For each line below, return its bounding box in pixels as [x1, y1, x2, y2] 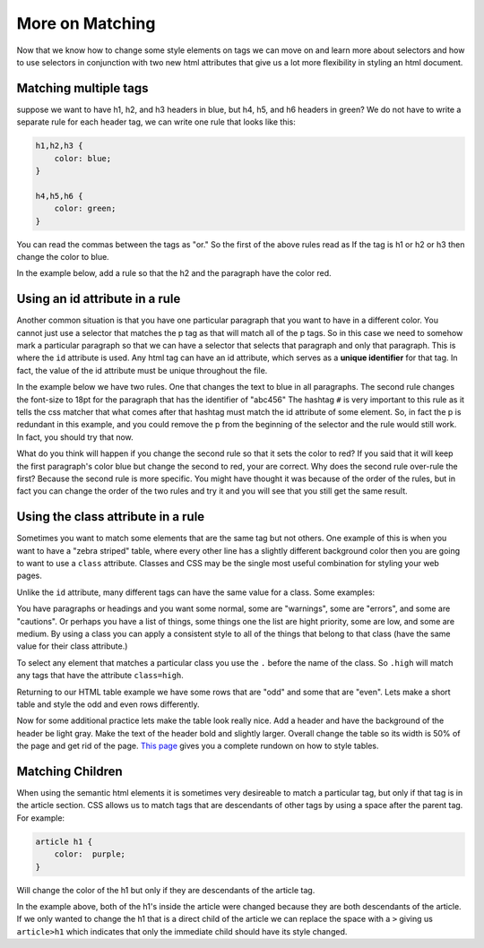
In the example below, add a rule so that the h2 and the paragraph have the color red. [16, 268, 332, 279]
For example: [16, 812, 65, 823]
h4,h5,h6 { [35, 191, 83, 201]
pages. [16, 570, 42, 582]
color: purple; [54, 849, 125, 859]
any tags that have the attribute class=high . [16, 670, 184, 681]
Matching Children [16, 763, 123, 779]
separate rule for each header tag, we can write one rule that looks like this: [16, 116, 296, 127]
